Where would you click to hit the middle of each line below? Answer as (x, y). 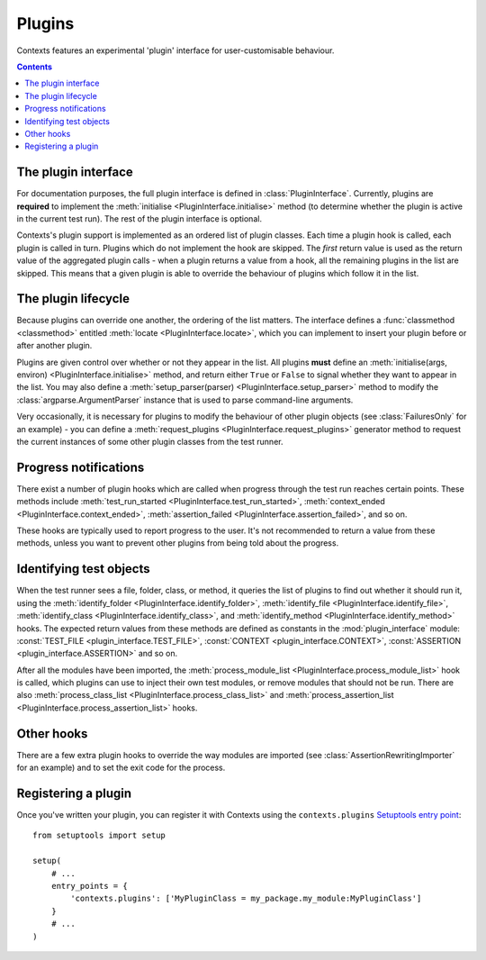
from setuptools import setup (99, 836)
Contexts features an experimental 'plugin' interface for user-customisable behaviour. (175, 50)
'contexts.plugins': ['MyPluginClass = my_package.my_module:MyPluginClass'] (246, 899)
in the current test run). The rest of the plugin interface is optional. (139, 218)
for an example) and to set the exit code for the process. (121, 768)
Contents (35, 67)
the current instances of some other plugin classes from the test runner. (150, 441)
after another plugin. (54, 346)
